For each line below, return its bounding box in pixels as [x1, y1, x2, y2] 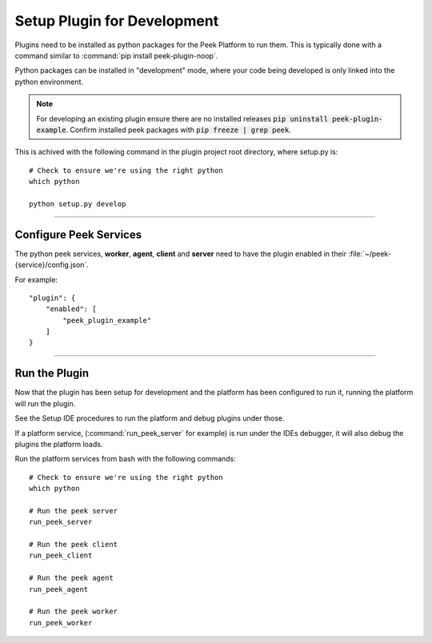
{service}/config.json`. [14, 260, 90, 270]
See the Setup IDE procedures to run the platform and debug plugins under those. [14, 413, 285, 423]
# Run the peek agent [29, 573, 114, 583]
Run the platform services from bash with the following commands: [14, 454, 236, 464]
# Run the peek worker [29, 607, 118, 616]
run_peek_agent [29, 585, 89, 593]
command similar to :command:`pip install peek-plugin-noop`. [14, 50, 218, 60]
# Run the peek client [29, 540, 118, 549]
